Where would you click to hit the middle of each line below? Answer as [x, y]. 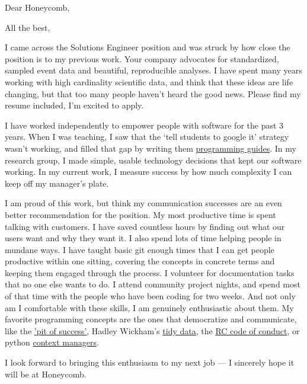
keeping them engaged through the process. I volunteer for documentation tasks [150, 272]
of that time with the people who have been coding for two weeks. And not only [150, 296]
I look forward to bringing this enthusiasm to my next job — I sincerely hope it [150, 362]
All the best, [28, 27]
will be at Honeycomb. [46, 374]
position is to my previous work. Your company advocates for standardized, [142, 58]
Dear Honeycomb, [37, 7]
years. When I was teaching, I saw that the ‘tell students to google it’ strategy [147, 137]
